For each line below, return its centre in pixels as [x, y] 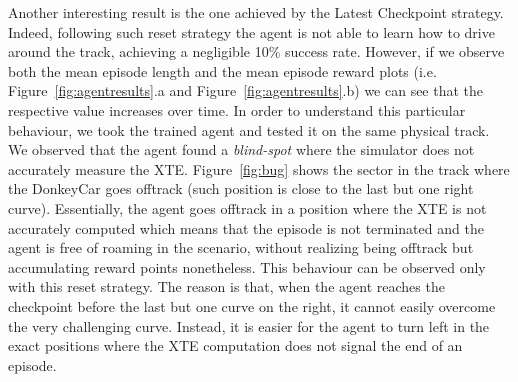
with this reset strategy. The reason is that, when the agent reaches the [226, 286]
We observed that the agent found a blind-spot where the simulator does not [241, 149]
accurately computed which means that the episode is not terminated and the [246, 227]
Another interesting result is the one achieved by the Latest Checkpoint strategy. [256, 12]
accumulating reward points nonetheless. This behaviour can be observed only [247, 266]
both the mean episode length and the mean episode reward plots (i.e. [222, 70]
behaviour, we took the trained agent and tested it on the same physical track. [249, 129]
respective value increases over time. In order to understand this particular [237, 109]
